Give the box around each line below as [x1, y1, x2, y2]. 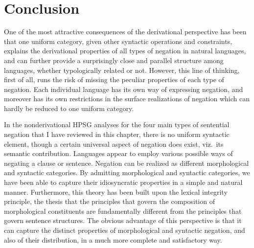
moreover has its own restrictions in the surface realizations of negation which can [4, 93, 250, 104]
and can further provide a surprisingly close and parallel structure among [4, 55, 224, 65]
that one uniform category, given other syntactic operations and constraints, [4, 36, 232, 46]
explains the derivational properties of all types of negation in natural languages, [4, 45, 246, 56]
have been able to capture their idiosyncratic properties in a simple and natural [4, 177, 243, 187]
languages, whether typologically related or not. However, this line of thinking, [4, 65, 240, 75]
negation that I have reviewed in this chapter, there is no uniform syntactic [4, 129, 230, 139]
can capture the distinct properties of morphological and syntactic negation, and [4, 225, 245, 235]
